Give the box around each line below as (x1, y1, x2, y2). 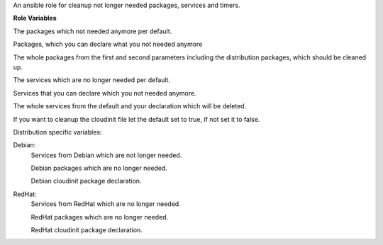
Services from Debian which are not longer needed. (30, 151, 182, 159)
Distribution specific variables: (13, 127, 102, 136)
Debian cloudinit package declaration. (30, 177, 142, 186)
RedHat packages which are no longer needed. (30, 212, 169, 221)
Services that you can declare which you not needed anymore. (13, 89, 196, 97)
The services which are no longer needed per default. (13, 76, 170, 84)
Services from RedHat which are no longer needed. (30, 200, 181, 208)
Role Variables (13, 14, 57, 23)
